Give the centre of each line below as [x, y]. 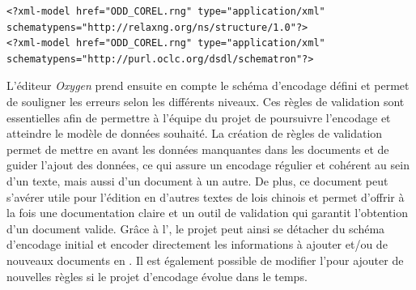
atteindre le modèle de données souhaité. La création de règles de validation [195, 133]
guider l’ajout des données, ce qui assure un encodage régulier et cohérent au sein [208, 165]
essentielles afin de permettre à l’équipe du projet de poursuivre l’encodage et [199, 117]
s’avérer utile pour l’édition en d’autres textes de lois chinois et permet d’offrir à [206, 196]
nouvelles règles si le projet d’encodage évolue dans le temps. [157, 276]
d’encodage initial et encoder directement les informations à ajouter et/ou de [197, 244]
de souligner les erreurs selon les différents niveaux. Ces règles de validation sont [206, 101]
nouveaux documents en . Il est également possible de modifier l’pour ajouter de [205, 260]
